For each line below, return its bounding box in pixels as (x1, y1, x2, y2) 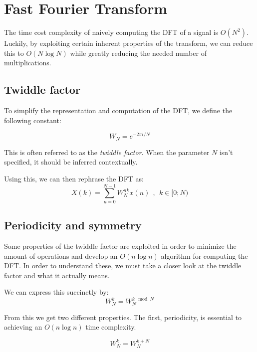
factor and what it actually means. (4, 270, 110, 280)
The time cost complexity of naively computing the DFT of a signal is (4, 27, 219, 37)
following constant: (4, 115, 61, 125)
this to (4, 47, 24, 58)
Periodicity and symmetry (4, 217, 142, 233)
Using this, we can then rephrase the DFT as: (4, 174, 144, 184)
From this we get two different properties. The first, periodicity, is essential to (4, 312, 242, 322)
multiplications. (4, 57, 51, 68)
